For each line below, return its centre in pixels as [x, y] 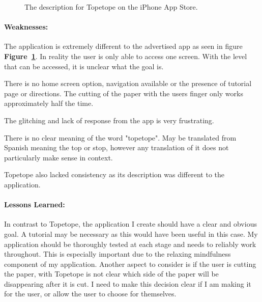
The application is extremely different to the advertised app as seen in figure [123, 46]
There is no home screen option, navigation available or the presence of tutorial [128, 83]
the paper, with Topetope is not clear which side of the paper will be [111, 274]
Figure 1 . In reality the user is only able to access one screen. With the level [126, 56]
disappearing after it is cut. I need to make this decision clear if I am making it [128, 283]
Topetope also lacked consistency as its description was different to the [114, 174]
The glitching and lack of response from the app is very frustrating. [109, 120]
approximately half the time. [49, 103]
